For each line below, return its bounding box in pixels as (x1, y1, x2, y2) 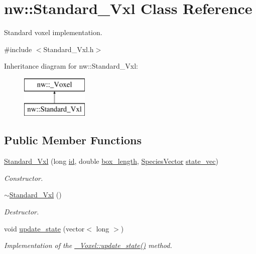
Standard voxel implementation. (4, 27, 102, 38)
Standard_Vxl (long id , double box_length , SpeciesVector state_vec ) (4, 156, 218, 166)
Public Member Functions (4, 132, 142, 148)
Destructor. (4, 206, 39, 217)
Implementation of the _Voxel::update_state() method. (4, 240, 172, 250)
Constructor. (4, 172, 43, 183)
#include (4, 44, 32, 54)
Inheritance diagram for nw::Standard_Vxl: (4, 61, 138, 71)
